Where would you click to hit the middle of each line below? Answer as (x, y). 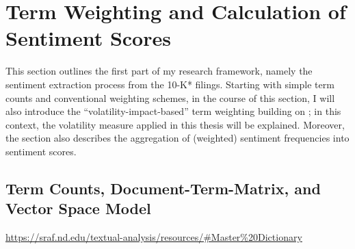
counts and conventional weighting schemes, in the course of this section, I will (170, 97)
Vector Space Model (78, 208)
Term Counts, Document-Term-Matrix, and (163, 188)
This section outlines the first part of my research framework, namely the (159, 71)
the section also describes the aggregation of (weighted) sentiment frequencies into (177, 138)
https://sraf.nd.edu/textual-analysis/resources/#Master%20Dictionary (154, 237)
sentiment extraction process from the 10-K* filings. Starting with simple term (170, 84)
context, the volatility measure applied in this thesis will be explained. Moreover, (175, 124)
